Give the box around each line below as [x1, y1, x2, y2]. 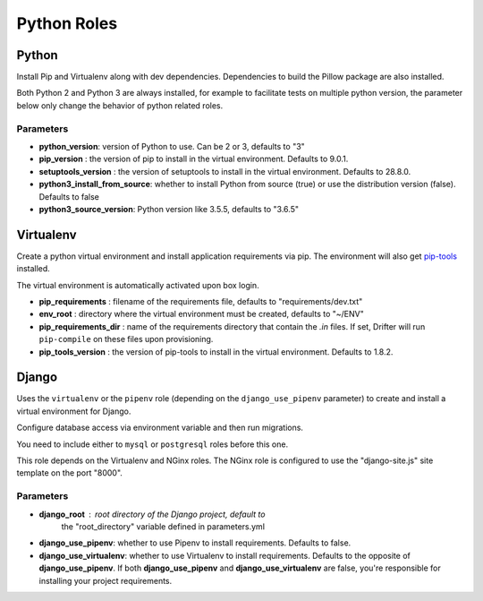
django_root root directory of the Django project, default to [38, 509, 266, 519]
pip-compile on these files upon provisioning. [38, 334, 214, 345]
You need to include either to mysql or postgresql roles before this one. [16, 439, 289, 450]
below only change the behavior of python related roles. [16, 99, 224, 111]
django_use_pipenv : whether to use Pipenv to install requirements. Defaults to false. [38, 537, 352, 548]
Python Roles [16, 13, 118, 33]
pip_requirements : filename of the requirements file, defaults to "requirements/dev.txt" [38, 296, 363, 307]
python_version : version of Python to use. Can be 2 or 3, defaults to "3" [38, 141, 306, 151]
